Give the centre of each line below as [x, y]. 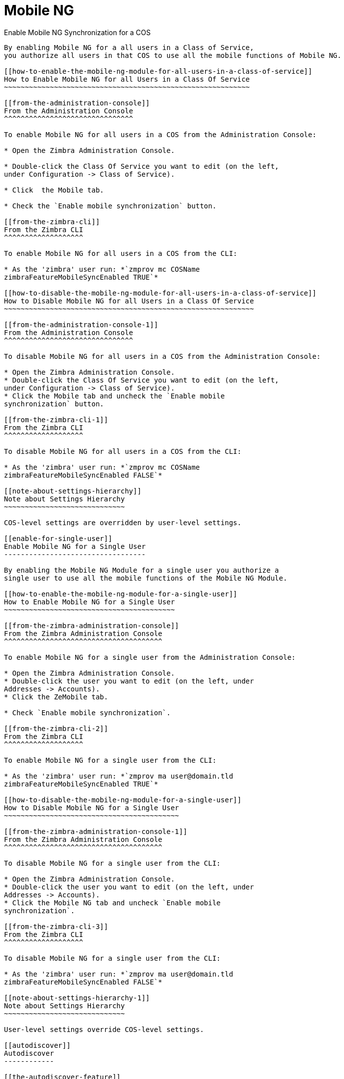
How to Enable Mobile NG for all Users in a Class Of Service [127, 79]
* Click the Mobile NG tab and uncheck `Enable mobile [112, 903]
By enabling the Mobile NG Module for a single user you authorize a [142, 570]
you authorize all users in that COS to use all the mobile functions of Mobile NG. [173, 55]
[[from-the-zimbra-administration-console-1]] [96, 831]
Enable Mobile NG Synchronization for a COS [77, 32]
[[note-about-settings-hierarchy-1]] [77, 998]
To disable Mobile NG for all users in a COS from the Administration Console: [162, 356]
